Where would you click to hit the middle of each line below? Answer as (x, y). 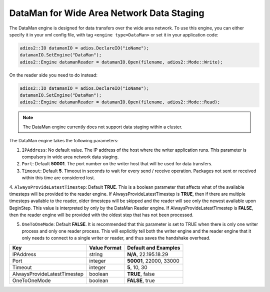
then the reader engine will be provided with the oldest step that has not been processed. (101, 215)
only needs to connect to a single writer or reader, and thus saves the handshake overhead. (116, 238)
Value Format (105, 248)
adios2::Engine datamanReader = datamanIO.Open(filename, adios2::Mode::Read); (120, 102)
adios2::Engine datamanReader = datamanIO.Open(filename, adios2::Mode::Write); (121, 62)
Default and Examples (153, 248)
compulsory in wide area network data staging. (70, 157)
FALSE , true (141, 281)
